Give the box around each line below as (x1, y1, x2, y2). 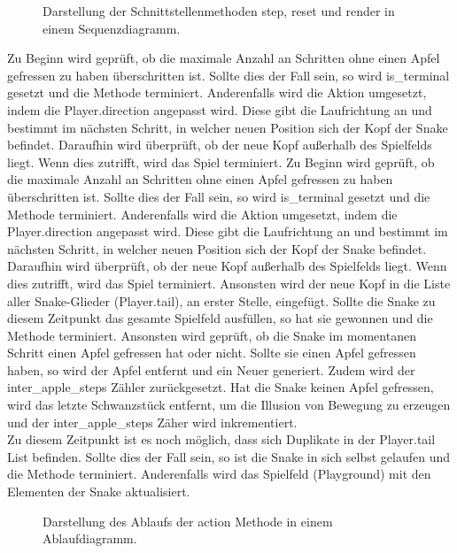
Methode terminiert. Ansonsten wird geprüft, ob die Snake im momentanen (7, 326, 416, 344)
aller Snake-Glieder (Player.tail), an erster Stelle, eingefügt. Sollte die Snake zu (7, 291, 436, 310)
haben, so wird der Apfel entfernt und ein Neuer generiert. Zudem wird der (7, 360, 415, 379)
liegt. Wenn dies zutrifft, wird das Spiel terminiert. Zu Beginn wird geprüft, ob (7, 152, 435, 171)
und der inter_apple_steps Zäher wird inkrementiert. (7, 412, 298, 431)
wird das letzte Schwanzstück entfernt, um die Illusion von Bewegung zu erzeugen (7, 396, 451, 414)
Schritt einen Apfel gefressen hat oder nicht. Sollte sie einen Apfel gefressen (7, 343, 416, 362)
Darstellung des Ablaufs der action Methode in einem (43, 511, 333, 530)
